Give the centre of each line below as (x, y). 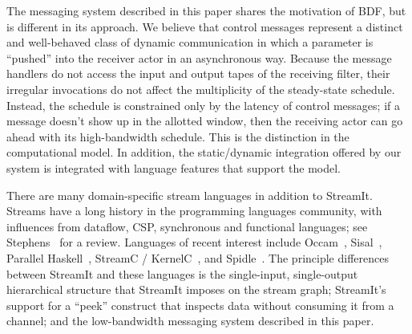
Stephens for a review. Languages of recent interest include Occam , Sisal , (194, 242)
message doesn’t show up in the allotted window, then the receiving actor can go (205, 121)
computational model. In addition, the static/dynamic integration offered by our (204, 152)
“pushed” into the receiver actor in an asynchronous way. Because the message (199, 57)
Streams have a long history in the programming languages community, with (194, 211)
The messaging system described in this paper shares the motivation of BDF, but (206, 10)
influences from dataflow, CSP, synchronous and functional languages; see (187, 226)
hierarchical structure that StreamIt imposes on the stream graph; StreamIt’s (196, 289)
